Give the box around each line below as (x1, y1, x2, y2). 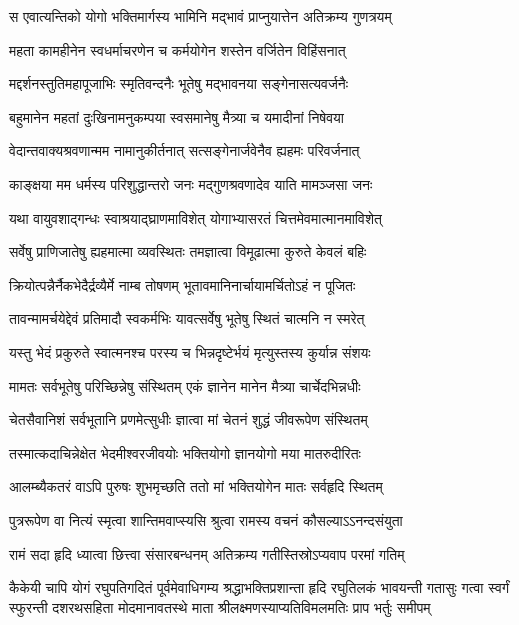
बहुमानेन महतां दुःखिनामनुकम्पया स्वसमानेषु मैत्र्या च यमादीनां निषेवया (9, 106, 345, 127)
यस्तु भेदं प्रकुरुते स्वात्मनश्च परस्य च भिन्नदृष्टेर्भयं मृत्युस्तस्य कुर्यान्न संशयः (9, 341, 371, 362)
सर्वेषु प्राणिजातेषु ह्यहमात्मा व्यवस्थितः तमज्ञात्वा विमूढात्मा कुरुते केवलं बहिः (9, 241, 367, 262)
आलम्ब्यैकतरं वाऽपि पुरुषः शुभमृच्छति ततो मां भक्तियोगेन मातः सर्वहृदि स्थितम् (9, 476, 383, 497)
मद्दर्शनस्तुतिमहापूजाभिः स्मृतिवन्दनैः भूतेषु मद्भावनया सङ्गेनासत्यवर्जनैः (9, 73, 349, 94)
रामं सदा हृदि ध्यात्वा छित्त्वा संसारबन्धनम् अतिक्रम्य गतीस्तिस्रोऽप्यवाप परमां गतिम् (9, 543, 405, 564)
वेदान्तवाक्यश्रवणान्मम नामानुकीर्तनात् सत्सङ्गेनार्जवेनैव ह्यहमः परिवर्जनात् (9, 140, 360, 161)
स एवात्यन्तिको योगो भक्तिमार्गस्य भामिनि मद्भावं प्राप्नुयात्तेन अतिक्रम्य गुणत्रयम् (9, 6, 392, 26)
